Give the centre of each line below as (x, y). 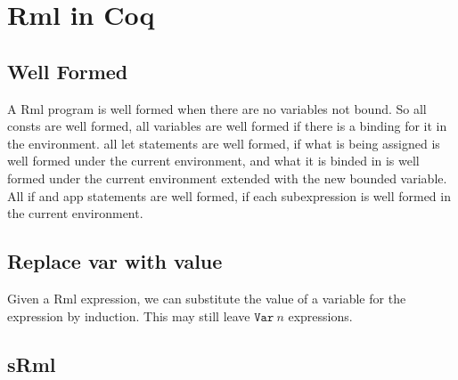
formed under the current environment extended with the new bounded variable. (227, 178)
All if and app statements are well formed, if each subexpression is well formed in (229, 195)
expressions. (320, 315)
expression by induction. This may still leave (129, 315)
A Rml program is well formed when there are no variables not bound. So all (217, 108)
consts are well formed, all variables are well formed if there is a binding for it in (227, 126)
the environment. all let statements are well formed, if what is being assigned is (224, 143)
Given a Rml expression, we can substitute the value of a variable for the (207, 298)
